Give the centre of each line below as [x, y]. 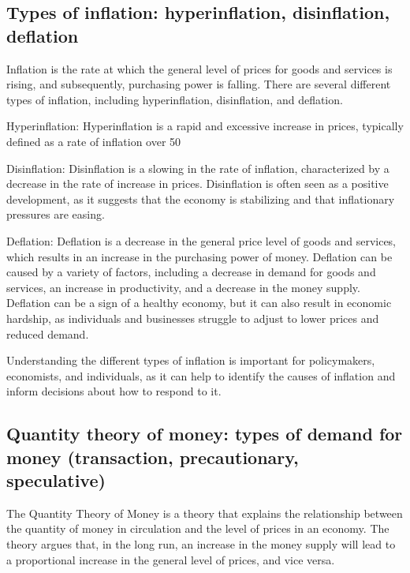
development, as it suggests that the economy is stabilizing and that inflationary [201, 198]
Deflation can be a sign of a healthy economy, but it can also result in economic [199, 303]
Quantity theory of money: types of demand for [205, 434]
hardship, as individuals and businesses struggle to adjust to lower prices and [193, 318]
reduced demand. [48, 333]
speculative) [56, 480]
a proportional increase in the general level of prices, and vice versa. [171, 559]
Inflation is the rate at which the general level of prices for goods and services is [199, 68]
